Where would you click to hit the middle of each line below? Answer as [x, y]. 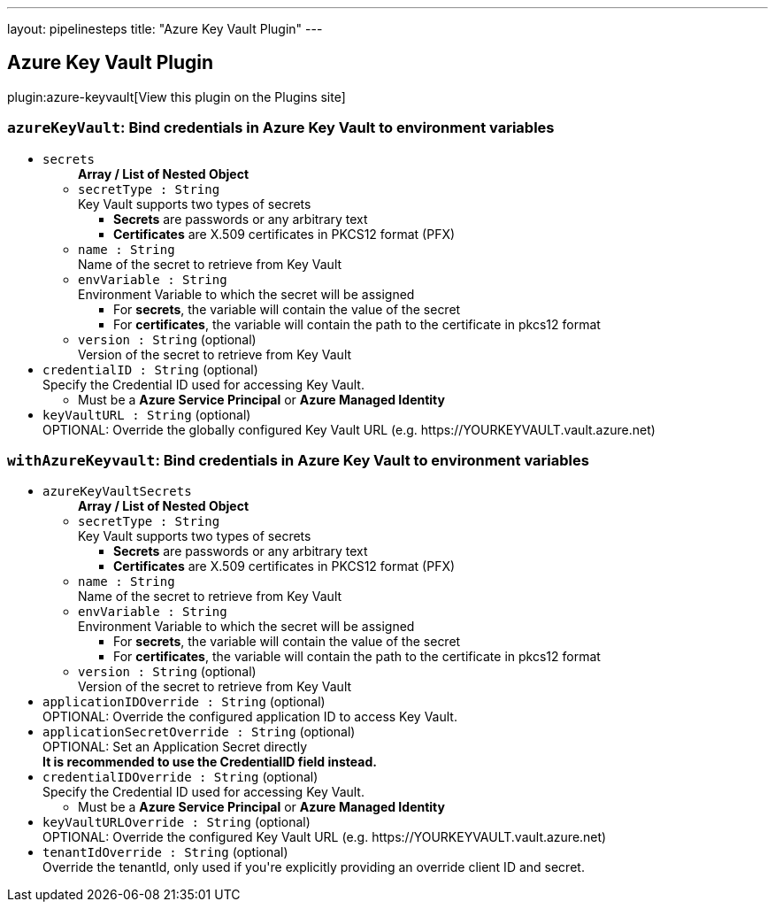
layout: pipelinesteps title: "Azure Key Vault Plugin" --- [165, 29]
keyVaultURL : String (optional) [147, 414]
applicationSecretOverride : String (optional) [199, 732]
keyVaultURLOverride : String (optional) [176, 822]
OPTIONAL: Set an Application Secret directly [175, 747]
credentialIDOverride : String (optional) [180, 777]
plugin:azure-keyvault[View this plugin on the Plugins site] [176, 96]
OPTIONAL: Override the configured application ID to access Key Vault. [250, 717]
